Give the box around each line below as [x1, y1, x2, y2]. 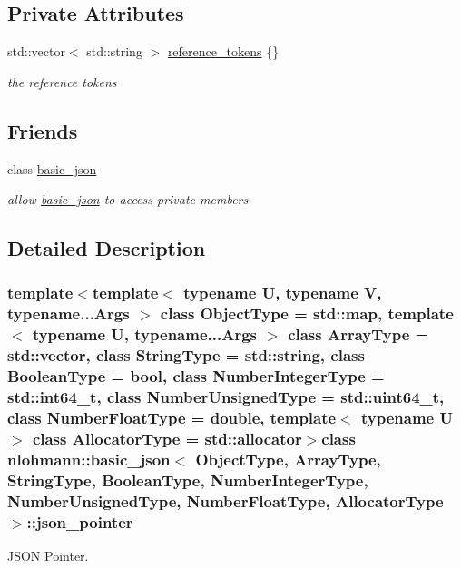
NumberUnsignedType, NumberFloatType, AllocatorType [7, 489, 444, 512]
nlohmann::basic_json [7, 447, 171, 470]
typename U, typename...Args [32, 323, 257, 346]
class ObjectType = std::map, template [160, 302, 454, 325]
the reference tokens [7, 72, 117, 91]
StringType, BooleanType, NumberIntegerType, [7, 468, 368, 491]
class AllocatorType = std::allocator [32, 426, 302, 449]
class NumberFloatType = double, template [7, 406, 337, 429]
